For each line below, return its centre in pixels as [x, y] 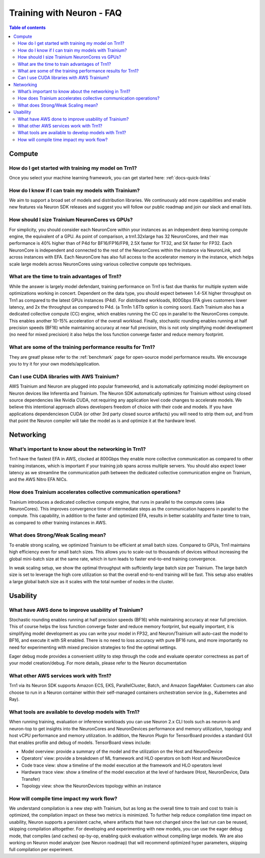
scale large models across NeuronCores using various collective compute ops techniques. [100, 264]
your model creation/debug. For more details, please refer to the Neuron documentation [98, 663]
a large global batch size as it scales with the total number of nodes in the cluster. [92, 581]
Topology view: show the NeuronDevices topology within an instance [91, 786]
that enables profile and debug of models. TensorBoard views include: [80, 743]
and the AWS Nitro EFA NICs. [39, 480]
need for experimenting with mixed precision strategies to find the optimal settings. [93, 647]
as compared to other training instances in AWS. [58, 522]
